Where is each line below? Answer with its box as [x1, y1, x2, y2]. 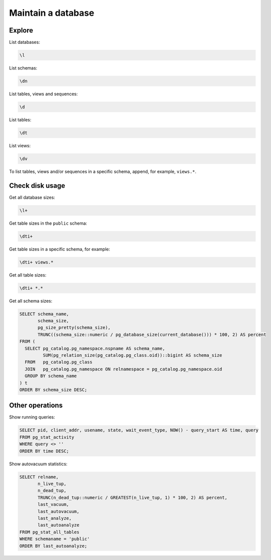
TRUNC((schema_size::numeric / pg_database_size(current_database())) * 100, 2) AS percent [37, 332, 267, 337]
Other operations [9, 401, 63, 410]
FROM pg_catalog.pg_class [25, 359, 93, 365]
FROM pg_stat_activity [19, 434, 74, 440]
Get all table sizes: [9, 272, 47, 278]
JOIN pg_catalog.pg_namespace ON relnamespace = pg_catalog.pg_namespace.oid [25, 366, 223, 372]
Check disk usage [9, 181, 66, 190]
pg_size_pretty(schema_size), [37, 325, 111, 330]
